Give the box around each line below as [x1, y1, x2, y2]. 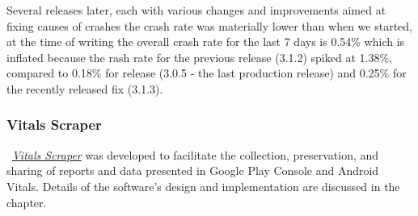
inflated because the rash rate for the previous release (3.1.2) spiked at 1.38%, [6, 48, 392, 65]
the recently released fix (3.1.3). [6, 80, 163, 97]
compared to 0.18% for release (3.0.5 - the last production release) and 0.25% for [6, 64, 407, 81]
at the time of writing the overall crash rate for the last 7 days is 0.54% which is [6, 33, 405, 50]
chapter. [6, 193, 47, 210]
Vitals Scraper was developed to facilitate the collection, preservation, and [12, 146, 379, 163]
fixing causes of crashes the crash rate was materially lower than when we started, [6, 17, 412, 34]
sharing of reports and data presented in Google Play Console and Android [6, 162, 379, 179]
